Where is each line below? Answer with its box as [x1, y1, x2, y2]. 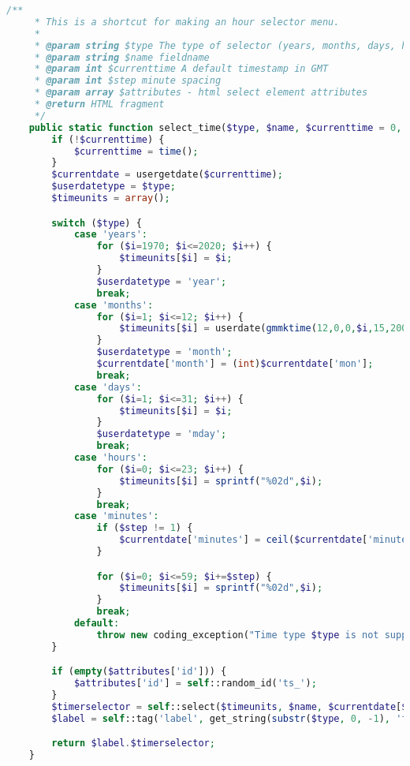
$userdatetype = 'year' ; [96, 275, 227, 287]
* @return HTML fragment [34, 99, 165, 110]
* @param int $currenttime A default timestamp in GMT [34, 63, 329, 75]
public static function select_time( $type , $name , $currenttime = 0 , [28, 121, 402, 133]
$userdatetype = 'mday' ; [96, 428, 227, 440]
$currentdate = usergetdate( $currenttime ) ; [51, 169, 283, 181]
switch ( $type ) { [51, 217, 142, 229]
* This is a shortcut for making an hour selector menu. [34, 16, 340, 28]
